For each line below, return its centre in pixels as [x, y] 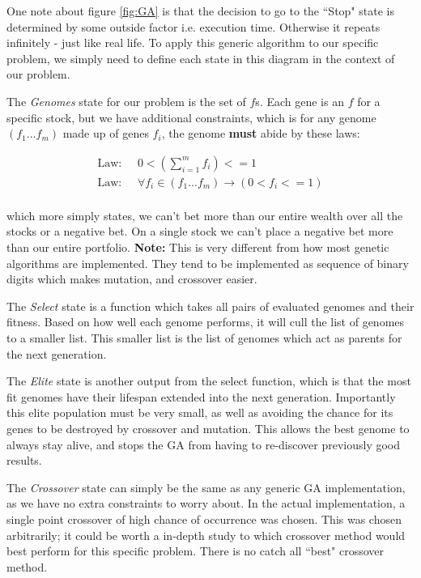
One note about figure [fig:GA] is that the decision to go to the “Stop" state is [200, 11]
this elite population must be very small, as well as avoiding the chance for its [200, 412]
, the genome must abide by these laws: [261, 133]
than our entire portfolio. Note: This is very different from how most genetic [198, 247]
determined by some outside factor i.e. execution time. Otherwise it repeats [193, 26]
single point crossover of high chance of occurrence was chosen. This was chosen [204, 518]
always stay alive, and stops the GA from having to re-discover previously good [204, 444]
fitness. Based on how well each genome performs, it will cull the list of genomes [206, 322]
